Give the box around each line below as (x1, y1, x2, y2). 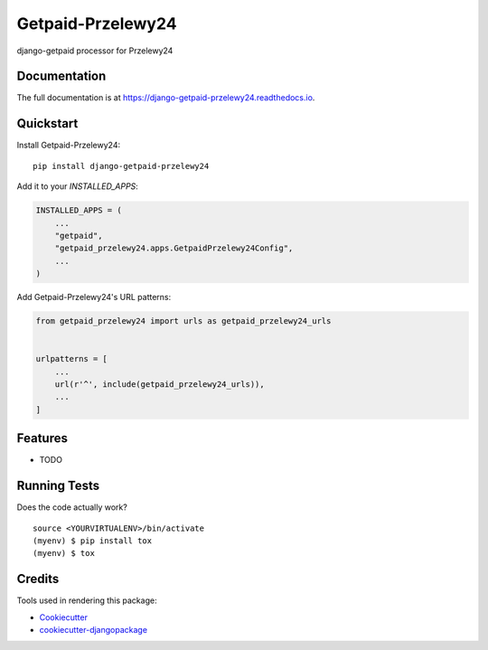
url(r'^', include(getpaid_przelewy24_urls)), (54, 380, 266, 389)
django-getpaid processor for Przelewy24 (16, 45, 174, 56)
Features (16, 430, 68, 447)
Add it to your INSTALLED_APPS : (16, 181, 139, 192)
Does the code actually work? (16, 502, 128, 513)
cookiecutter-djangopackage (39, 625, 148, 636)
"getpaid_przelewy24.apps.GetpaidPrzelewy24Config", (54, 243, 294, 253)
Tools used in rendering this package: (16, 595, 157, 606)
